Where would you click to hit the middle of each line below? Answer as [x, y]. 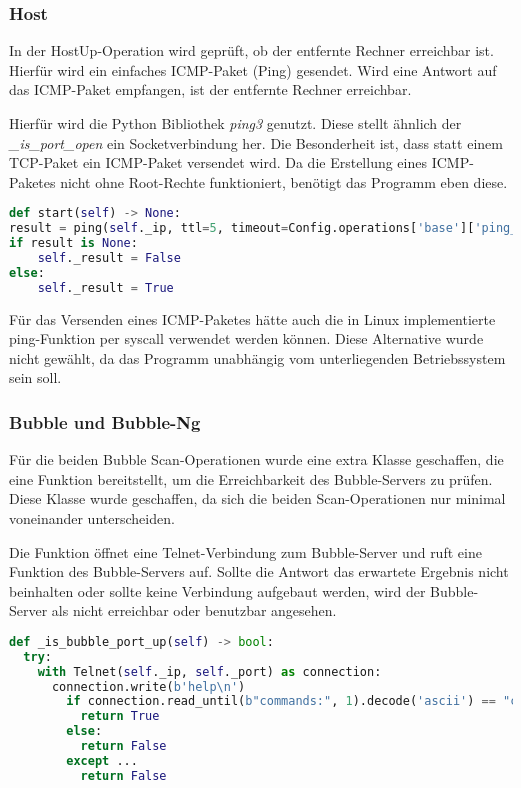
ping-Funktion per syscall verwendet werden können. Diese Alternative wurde [246, 338]
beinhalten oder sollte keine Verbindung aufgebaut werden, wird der [217, 590]
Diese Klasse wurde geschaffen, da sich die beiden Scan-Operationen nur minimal [257, 498]
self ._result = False [109, 258]
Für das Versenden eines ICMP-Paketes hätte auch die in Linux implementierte [252, 318]
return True [120, 716]
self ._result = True [105, 287]
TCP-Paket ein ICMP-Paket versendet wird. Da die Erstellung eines [218, 162]
